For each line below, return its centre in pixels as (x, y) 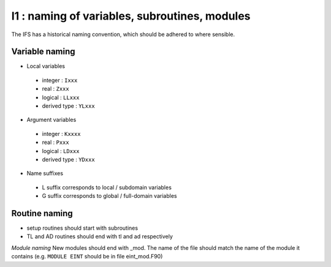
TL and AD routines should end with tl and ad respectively (100, 236)
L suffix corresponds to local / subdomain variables (107, 187)
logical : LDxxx (61, 151)
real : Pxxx (56, 142)
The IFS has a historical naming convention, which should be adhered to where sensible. (123, 34)
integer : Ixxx (60, 80)
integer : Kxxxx (61, 133)
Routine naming (42, 213)
